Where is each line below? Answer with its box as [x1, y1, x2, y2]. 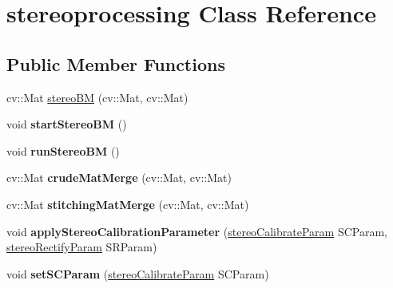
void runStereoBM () [6, 142, 120, 159]
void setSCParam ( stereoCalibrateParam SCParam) [6, 265, 269, 282]
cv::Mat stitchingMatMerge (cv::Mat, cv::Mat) [6, 195, 249, 212]
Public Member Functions [6, 51, 225, 76]
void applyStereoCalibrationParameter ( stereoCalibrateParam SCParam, [6, 223, 387, 239]
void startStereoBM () [6, 116, 127, 132]
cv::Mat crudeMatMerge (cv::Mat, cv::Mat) [6, 169, 232, 186]
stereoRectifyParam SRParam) [6, 239, 157, 255]
